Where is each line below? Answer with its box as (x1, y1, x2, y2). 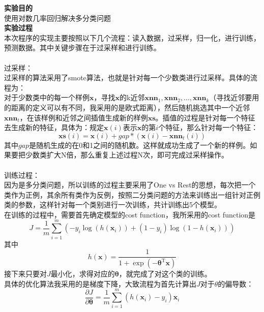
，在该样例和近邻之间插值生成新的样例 (19, 112, 148, 122)
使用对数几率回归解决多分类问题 (4, 12, 111, 23)
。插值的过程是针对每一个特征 (155, 112, 255, 122)
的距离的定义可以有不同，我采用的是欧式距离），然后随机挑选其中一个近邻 (4, 102, 250, 112)
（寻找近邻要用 (209, 92, 259, 103)
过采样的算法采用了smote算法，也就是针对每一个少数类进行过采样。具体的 (4, 72, 250, 83)
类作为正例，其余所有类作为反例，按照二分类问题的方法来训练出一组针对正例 (4, 189, 260, 200)
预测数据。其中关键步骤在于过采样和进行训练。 (4, 42, 161, 53)
